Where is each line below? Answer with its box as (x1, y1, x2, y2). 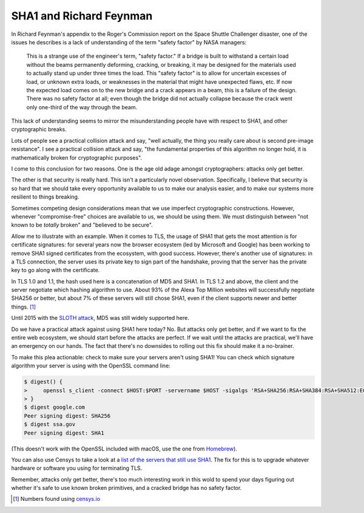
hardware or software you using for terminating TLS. (11, 464, 143, 472)
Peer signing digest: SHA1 (24, 429, 104, 437)
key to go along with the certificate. (11, 267, 100, 274)
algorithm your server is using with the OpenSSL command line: (11, 362, 171, 370)
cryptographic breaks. (11, 126, 67, 133)
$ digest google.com (24, 404, 85, 411)
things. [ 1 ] (11, 303, 36, 310)
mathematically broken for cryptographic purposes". (11, 154, 143, 161)
